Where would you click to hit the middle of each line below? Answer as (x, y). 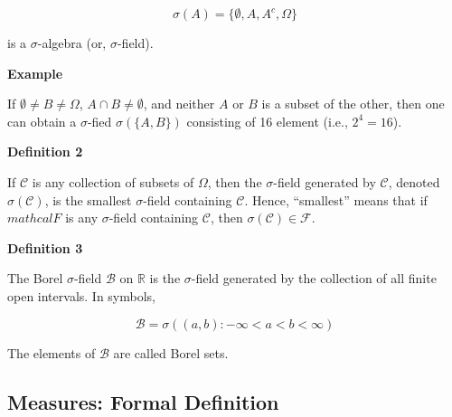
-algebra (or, (72, 43)
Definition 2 (45, 152)
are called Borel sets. (171, 352)
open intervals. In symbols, (81, 295)
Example (35, 73)
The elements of (52, 352)
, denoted (414, 181)
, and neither (179, 104)
